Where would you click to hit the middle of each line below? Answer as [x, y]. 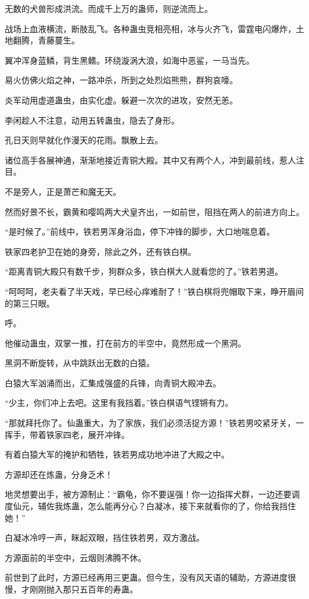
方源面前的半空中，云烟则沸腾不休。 [75, 557]
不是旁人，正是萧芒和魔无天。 [63, 191]
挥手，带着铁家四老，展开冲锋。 [67, 434]
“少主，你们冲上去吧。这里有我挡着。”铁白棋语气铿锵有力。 [119, 403]
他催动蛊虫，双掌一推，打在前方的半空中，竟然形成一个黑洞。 [125, 343]
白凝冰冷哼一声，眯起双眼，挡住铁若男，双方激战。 [105, 537]
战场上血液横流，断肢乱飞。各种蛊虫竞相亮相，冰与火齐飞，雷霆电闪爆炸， [150, 28]
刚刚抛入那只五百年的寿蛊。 [83, 589]
